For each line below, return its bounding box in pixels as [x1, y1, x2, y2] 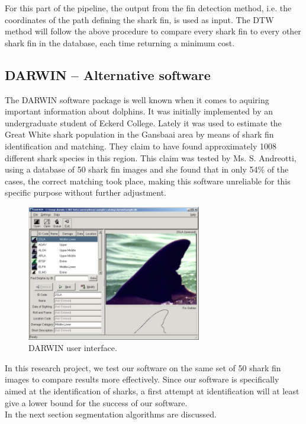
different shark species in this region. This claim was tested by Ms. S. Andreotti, [5, 151, 297, 164]
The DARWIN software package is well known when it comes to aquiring [5, 93, 269, 106]
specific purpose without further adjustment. [5, 186, 166, 199]
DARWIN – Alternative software [5, 65, 211, 84]
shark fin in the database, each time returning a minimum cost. [5, 36, 235, 49]
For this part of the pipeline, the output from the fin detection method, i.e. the [5, 2, 292, 14]
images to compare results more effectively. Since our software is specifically [5, 373, 279, 385]
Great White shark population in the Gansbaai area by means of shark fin [5, 128, 274, 141]
